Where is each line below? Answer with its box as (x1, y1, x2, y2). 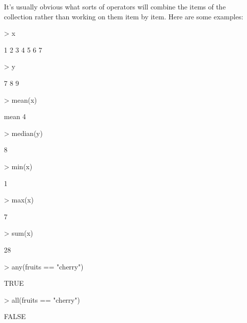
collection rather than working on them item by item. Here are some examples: (4, 11, 244, 21)
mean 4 (4, 111, 26, 122)
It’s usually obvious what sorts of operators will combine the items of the (4, 1, 226, 11)
